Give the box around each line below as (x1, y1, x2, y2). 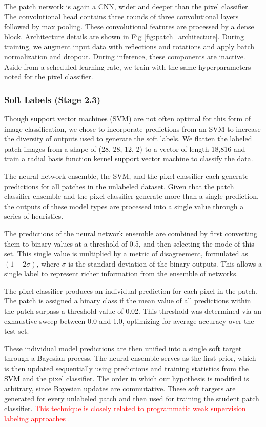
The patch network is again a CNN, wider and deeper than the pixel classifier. (4, 1, 250, 11)
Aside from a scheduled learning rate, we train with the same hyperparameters (4, 61, 251, 72)
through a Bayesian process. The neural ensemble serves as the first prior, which (4, 353, 256, 363)
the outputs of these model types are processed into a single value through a (4, 200, 244, 211)
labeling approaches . (4, 413, 70, 423)
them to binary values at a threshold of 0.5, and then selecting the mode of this (4, 238, 254, 249)
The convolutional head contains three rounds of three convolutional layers (4, 11, 239, 22)
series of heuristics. (4, 211, 64, 221)
